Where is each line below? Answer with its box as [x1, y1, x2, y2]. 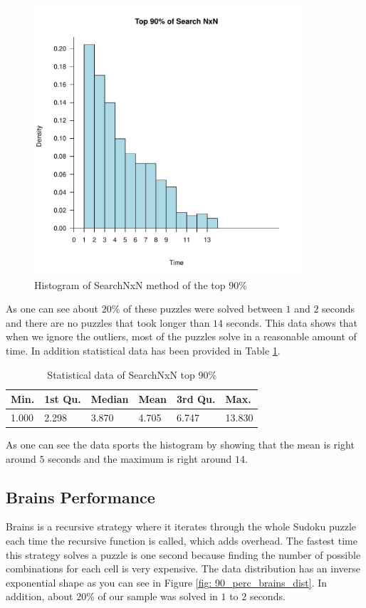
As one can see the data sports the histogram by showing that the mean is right [6, 437, 355, 452]
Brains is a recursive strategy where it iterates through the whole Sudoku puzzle [6, 519, 356, 534]
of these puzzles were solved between [123, 301, 283, 316]
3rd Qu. [177, 392, 216, 407]
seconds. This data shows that [226, 315, 358, 330]
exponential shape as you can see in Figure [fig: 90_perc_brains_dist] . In [6, 575, 328, 589]
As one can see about [6, 301, 99, 316]
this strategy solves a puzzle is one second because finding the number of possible [6, 547, 361, 562]
